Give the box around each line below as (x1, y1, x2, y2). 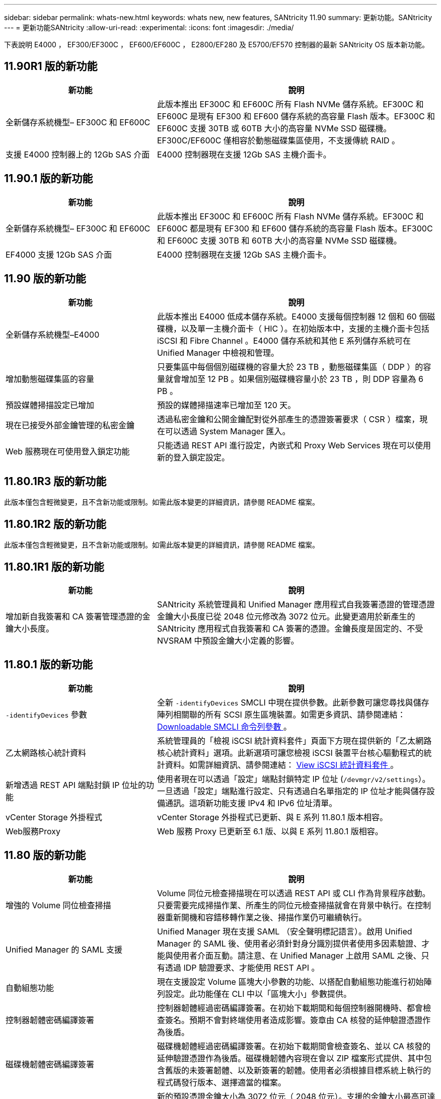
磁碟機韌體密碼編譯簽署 (6, 1059, 95, 1069)
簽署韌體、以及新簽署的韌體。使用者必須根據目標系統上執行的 (197, 1065, 431, 1075)
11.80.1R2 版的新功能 (4, 517, 106, 530)
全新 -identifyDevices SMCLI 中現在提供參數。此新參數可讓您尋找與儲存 (157, 697, 429, 708)
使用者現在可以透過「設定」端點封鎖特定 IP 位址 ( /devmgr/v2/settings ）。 (157, 773, 430, 784)
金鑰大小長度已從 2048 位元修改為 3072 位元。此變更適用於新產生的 (157, 611, 415, 622)
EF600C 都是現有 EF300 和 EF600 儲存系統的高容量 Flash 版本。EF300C (157, 223, 433, 233)
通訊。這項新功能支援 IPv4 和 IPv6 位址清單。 (165, 798, 337, 808)
